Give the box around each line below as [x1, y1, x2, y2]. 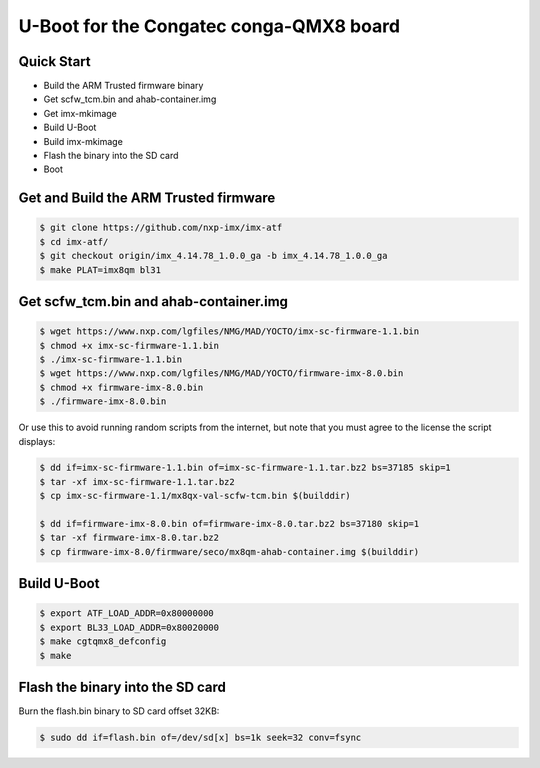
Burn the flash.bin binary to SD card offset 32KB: [18, 705, 220, 717]
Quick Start [18, 53, 91, 70]
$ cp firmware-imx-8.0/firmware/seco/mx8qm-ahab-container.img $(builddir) [39, 546, 420, 557]
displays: [18, 435, 56, 447]
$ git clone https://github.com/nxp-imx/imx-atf [39, 222, 283, 234]
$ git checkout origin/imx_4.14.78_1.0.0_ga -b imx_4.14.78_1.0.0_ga [39, 250, 388, 262]
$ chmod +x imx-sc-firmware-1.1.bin [39, 340, 220, 351]
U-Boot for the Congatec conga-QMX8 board [18, 15, 400, 37]
